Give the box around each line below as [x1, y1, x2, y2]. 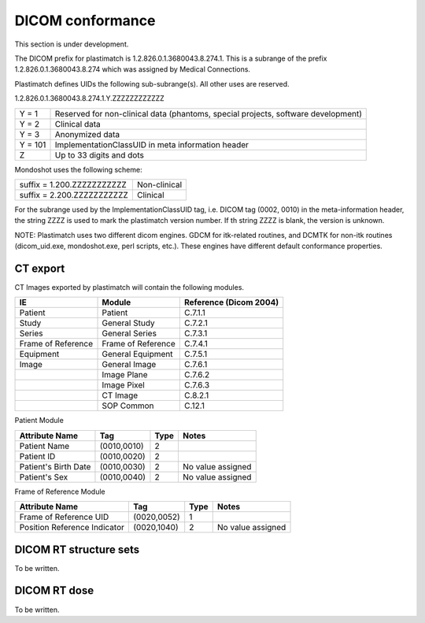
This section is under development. [14, 39, 129, 49]
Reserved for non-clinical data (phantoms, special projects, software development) [54, 108, 362, 119]
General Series [102, 328, 157, 339]
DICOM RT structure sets [14, 543, 140, 556]
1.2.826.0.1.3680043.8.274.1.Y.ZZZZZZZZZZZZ [14, 94, 164, 103]
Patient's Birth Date [19, 461, 91, 472]
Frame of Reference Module [14, 487, 105, 496]
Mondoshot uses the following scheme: [14, 165, 142, 174]
